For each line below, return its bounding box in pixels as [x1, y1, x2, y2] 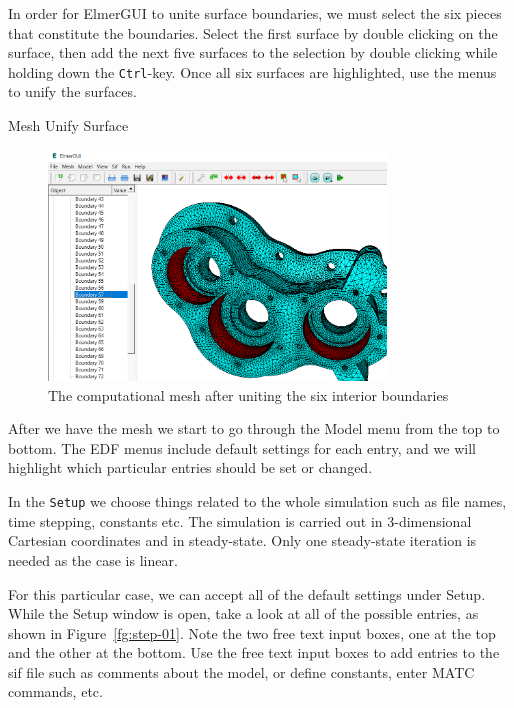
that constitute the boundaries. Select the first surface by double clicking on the [8, 22, 498, 43]
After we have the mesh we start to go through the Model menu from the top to [8, 418, 500, 439]
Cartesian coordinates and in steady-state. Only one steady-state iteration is [8, 530, 477, 551]
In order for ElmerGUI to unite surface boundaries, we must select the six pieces [8, 3, 502, 23]
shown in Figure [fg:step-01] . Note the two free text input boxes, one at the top [8, 622, 496, 643]
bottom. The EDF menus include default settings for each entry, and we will [8, 437, 476, 458]
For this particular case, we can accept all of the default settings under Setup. [8, 583, 486, 604]
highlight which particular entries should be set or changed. [8, 457, 373, 478]
